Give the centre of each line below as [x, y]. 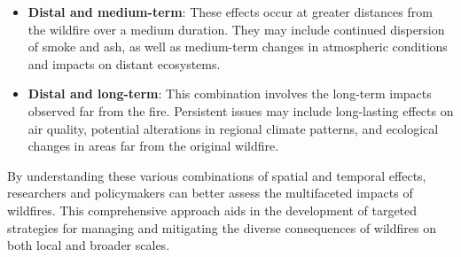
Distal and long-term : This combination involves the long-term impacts [230, 93]
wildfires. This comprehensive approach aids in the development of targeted [212, 210]
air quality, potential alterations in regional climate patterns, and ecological [233, 128]
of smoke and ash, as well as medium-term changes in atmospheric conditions [238, 47]
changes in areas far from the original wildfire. [153, 146]
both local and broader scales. [89, 245]
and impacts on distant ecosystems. [124, 63]
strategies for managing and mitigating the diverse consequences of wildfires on [222, 227]
